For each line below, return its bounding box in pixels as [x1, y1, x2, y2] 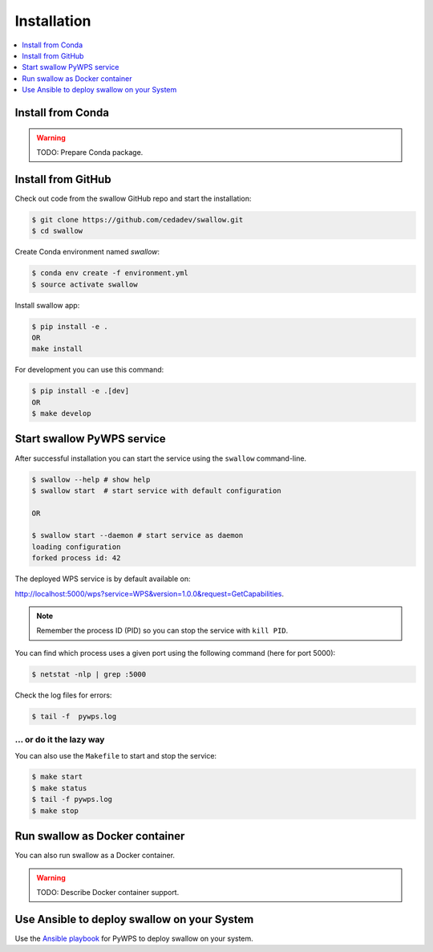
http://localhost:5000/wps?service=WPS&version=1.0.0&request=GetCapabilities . [14, 588, 285, 598]
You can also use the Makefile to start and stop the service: [14, 751, 216, 760]
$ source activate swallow [31, 279, 138, 289]
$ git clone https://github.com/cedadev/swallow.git [31, 215, 244, 224]
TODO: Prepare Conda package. [36, 147, 144, 157]
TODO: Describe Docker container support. [36, 887, 180, 897]
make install [31, 344, 83, 353]
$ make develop [31, 409, 91, 418]
